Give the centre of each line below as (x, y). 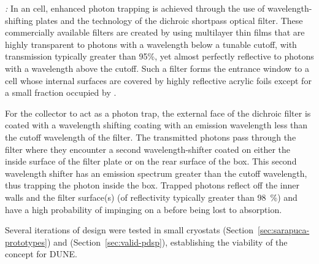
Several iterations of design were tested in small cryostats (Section (129, 230)
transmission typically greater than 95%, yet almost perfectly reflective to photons (159, 56)
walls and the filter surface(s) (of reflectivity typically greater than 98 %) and (151, 197)
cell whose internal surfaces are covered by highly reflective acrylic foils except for (158, 80)
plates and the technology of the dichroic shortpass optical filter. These (169, 20)
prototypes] (26, 242)
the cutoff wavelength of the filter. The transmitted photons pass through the (151, 137)
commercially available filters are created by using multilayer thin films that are (155, 32)
